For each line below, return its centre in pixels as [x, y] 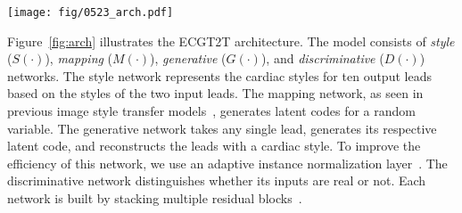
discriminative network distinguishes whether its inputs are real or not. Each [217, 180]
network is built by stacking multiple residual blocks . [155, 198]
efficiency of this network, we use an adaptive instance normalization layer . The [227, 163]
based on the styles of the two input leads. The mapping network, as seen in [215, 93]
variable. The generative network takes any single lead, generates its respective [222, 128]
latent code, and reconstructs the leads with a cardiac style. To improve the [214, 146]
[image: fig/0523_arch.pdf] [91, 12]
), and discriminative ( [322, 58]
